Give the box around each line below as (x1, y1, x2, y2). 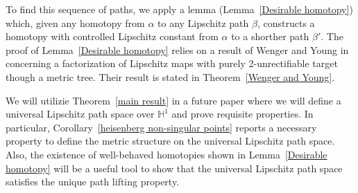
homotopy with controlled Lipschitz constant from (6, 29, 219, 44)
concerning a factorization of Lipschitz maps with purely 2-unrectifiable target (6, 56, 338, 71)
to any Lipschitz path (157, 15, 249, 30)
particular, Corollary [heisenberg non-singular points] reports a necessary (6, 120, 317, 134)
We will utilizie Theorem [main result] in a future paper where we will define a (6, 93, 341, 107)
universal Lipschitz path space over (6, 107, 155, 121)
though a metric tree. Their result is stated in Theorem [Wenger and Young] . (6, 69, 335, 84)
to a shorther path (231, 29, 309, 44)
